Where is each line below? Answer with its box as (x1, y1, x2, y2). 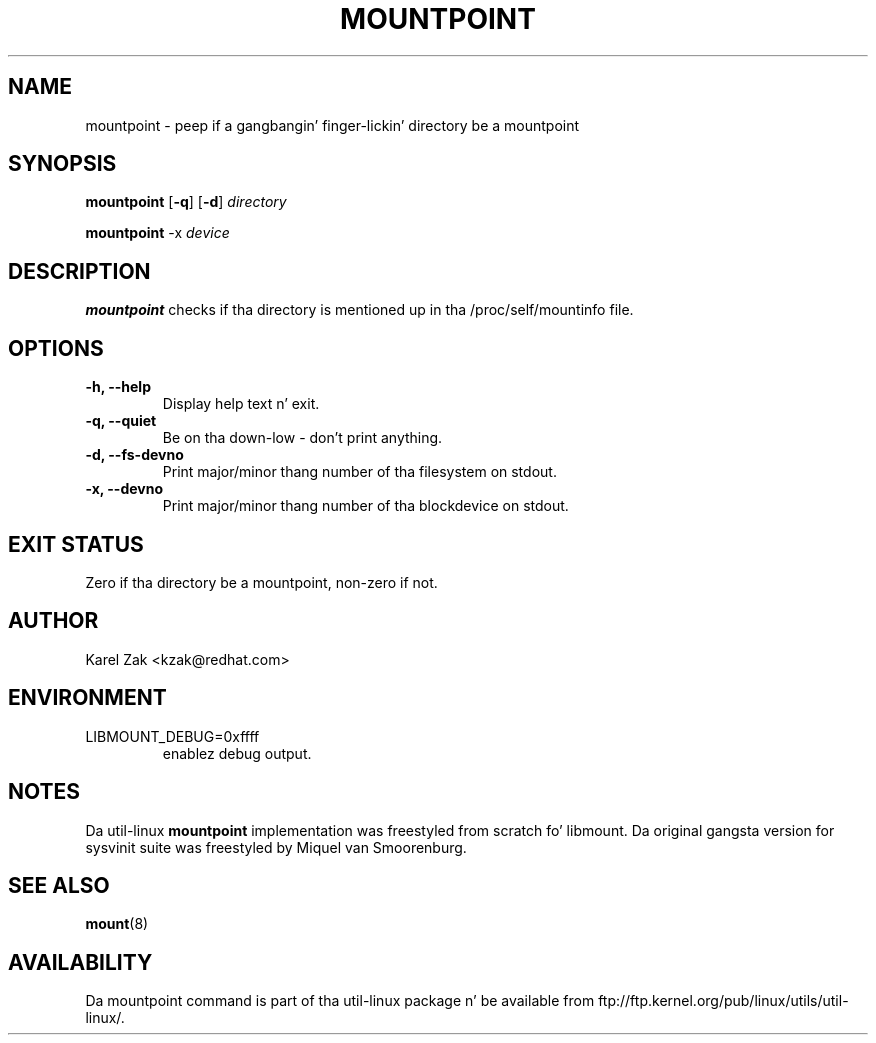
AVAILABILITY (8, 949, 153, 975)
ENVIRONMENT (8, 685, 167, 711)
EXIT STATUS (8, 531, 144, 557)
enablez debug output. (162, 744, 312, 762)
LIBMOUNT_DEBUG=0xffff (85, 727, 260, 745)
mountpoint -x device (85, 224, 230, 242)
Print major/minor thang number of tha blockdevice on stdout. (162, 497, 569, 515)
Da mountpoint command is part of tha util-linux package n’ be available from (85, 992, 595, 1010)
